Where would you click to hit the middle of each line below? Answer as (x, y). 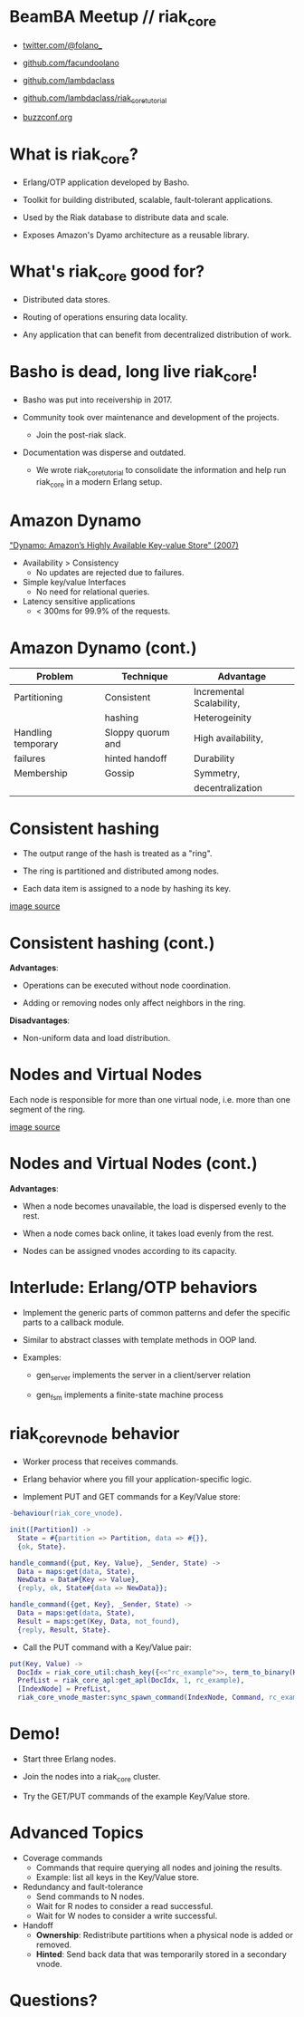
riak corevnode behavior (95, 1435)
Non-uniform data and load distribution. (96, 1038)
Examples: (42, 1357)
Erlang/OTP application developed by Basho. (106, 182)
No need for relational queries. (93, 592)
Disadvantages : (40, 1020)
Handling (33, 733)
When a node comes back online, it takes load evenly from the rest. (148, 1233)
